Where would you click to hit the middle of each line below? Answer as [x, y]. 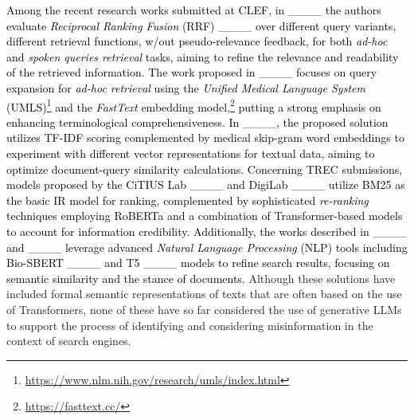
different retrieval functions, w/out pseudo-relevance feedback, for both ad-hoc [197, 41]
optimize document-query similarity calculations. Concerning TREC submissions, [205, 169]
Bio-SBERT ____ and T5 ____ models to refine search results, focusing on [198, 263]
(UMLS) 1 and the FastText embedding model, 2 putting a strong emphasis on [194, 105]
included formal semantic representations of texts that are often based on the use [204, 294]
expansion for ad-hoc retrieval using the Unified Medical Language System [186, 87]
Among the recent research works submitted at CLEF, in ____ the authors [194, 10]
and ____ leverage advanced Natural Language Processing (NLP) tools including [207, 247]
